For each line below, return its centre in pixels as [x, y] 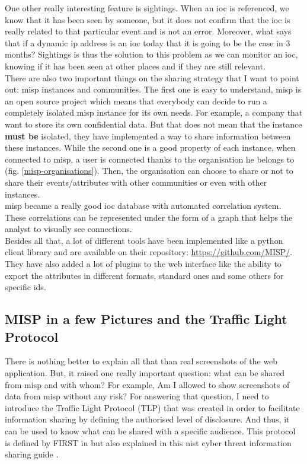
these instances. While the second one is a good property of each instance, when [150, 147]
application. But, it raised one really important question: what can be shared [145, 373]
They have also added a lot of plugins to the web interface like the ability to [143, 264]
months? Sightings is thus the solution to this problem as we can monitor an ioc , [151, 54]
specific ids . [25, 287]
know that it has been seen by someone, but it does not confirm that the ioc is [148, 19]
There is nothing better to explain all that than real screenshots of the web [141, 361]
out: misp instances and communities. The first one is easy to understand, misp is [153, 89]
